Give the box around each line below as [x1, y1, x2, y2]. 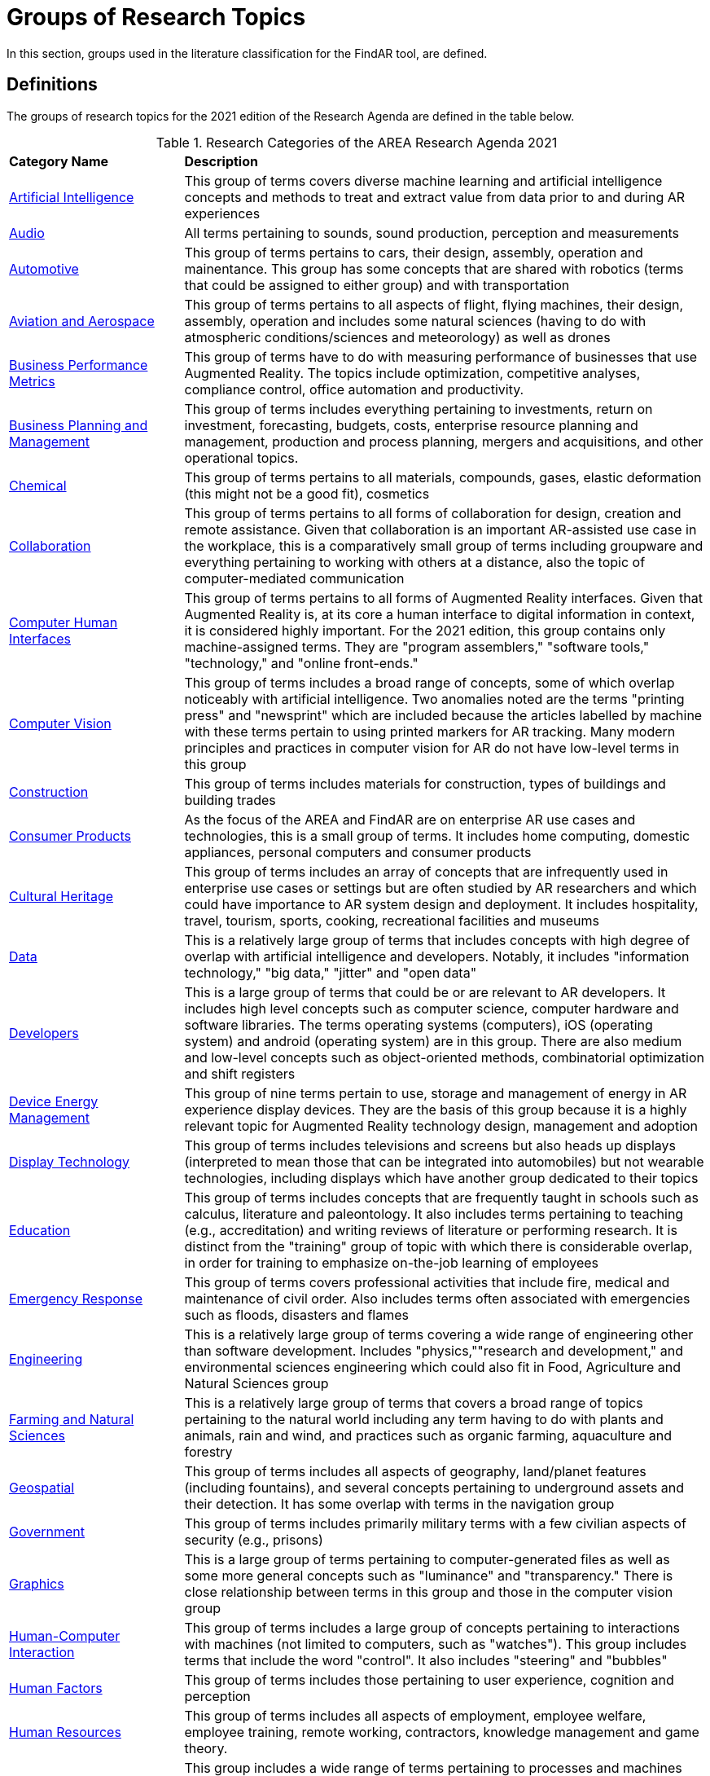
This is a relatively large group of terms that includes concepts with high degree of [184, 931, 690, 948]
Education [9, 1221, 71, 1238]
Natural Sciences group [184, 1374, 329, 1391]
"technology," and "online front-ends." [184, 654, 419, 671]
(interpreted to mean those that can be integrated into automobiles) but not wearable [184, 1153, 704, 1170]
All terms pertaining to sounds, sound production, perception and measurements [184, 224, 679, 241]
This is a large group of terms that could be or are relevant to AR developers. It [184, 983, 666, 1000]
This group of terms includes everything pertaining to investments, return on [184, 400, 653, 417]
